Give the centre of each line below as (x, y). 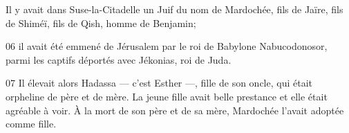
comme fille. (31, 124)
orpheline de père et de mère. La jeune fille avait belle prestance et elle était (167, 96)
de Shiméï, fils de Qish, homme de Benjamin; (101, 23)
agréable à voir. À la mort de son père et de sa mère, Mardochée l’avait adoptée (175, 110)
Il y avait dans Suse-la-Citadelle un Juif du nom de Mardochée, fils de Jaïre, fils (174, 9)
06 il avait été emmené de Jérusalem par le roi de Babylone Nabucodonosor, (167, 46)
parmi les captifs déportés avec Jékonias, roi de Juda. (119, 59)
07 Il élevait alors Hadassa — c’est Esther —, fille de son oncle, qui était (159, 83)
